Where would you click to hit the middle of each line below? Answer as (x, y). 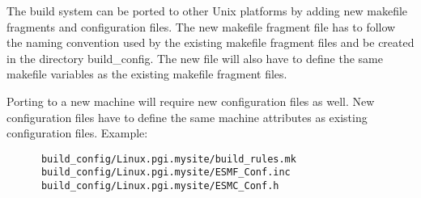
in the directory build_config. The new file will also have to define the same (195, 58)
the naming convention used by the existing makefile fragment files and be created (210, 42)
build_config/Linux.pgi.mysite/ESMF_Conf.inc (166, 173)
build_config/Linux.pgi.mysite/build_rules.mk (168, 159)
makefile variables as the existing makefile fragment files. (147, 74)
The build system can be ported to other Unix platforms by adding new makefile (207, 11)
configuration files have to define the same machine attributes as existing (187, 117)
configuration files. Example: (77, 133)
